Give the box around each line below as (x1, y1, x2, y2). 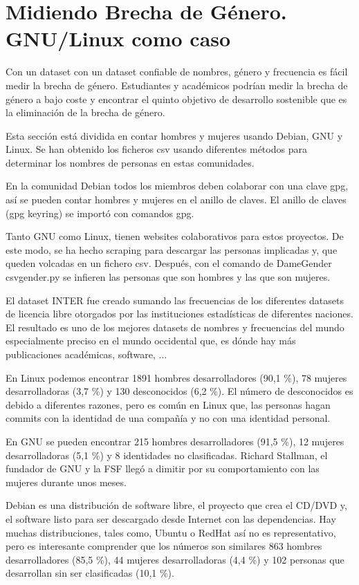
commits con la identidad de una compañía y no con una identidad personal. (6, 411, 331, 425)
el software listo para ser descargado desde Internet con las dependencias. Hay (6, 511, 336, 526)
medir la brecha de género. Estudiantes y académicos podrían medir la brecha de (6, 77, 348, 92)
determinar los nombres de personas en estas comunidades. (6, 155, 255, 169)
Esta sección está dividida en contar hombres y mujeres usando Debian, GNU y (6, 128, 343, 142)
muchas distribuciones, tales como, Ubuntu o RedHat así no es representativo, (6, 525, 336, 539)
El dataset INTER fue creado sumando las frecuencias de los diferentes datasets (6, 292, 344, 307)
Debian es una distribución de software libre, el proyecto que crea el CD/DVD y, (6, 498, 347, 512)
